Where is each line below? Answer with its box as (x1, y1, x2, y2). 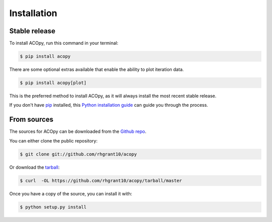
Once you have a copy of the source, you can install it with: (9, 190, 132, 196)
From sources (9, 115, 54, 124)
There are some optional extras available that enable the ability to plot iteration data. (9, 66, 184, 72)
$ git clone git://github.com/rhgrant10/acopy (20, 151, 137, 157)
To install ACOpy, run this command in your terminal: (9, 40, 118, 46)
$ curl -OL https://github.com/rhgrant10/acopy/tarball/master (20, 178, 182, 183)
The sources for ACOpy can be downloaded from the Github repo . (9, 128, 147, 134)
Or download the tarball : (9, 164, 60, 170)
